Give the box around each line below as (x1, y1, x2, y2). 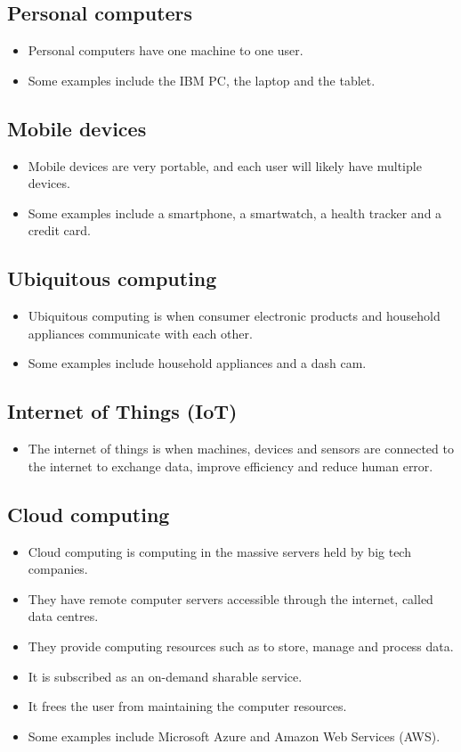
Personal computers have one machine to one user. (28, 41, 303, 60)
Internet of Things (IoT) (7, 397, 238, 425)
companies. (28, 560, 88, 578)
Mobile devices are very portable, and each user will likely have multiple (28, 156, 422, 175)
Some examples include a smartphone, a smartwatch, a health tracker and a (28, 203, 442, 222)
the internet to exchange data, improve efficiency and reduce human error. (28, 456, 433, 475)
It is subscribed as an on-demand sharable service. (28, 666, 303, 685)
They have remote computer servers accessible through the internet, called (28, 589, 433, 608)
